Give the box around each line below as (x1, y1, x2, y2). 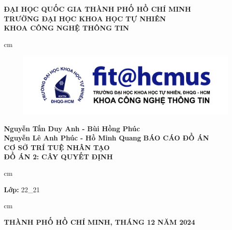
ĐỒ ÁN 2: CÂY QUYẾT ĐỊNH (4, 152, 113, 162)
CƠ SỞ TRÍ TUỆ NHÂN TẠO (4, 142, 110, 152)
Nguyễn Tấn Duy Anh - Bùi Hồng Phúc (4, 123, 140, 133)
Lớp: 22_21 (4, 184, 40, 194)
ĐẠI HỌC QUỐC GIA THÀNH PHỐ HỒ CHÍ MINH (4, 4, 191, 14)
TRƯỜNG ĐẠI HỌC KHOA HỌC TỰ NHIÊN (4, 13, 166, 23)
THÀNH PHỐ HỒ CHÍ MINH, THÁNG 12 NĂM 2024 (4, 216, 195, 227)
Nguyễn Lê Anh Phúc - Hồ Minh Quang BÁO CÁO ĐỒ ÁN (4, 133, 209, 143)
